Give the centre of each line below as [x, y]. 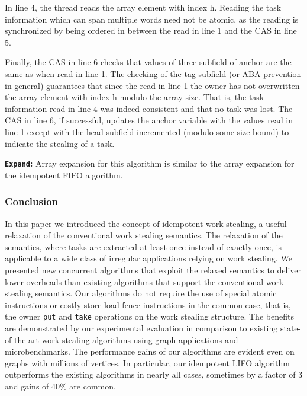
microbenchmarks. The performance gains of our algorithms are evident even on [150, 351]
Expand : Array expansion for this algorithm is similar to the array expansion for [150, 163]
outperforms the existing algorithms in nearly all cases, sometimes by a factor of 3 [154, 374]
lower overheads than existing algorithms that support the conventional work [144, 281]
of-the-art [22, 339]
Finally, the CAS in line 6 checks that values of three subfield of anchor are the [148, 62]
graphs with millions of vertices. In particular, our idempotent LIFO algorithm [147, 363]
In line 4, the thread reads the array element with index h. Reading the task [143, 7]
